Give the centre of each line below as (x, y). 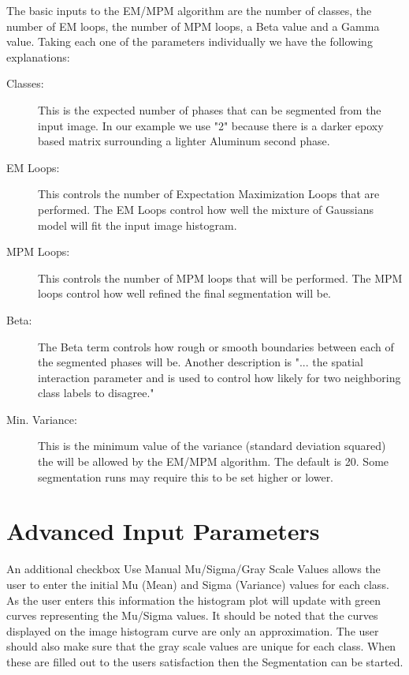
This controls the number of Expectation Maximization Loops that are (209, 194)
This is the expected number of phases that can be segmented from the (210, 109)
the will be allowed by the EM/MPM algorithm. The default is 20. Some (214, 461)
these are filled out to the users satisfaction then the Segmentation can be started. (205, 661)
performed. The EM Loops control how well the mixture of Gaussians (206, 209)
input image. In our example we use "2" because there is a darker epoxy (211, 125)
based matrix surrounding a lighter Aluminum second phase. (184, 141)
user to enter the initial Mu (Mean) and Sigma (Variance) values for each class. (198, 584)
